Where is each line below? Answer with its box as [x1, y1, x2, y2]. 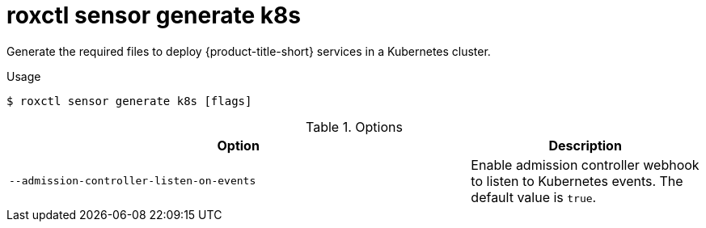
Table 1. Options [306, 118, 403, 135]
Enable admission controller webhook [471, 156, 700, 173]
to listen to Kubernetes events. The [471, 172, 683, 189]
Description [548, 137, 622, 154]
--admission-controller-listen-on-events [9, 175, 256, 188]
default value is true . [471, 188, 597, 205]
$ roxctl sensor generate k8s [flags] [6, 94, 252, 108]
